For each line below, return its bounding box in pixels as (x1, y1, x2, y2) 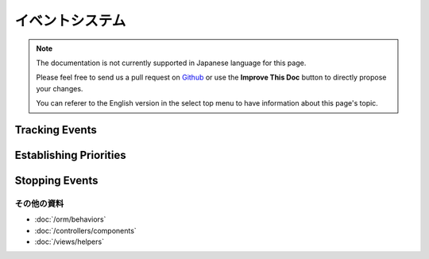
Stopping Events (14, 173, 99, 187)
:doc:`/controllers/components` (34, 226, 137, 235)
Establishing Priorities (14, 148, 126, 162)
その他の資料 (14, 198, 64, 209)
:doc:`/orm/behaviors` (34, 215, 106, 224)
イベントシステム (14, 12, 126, 29)
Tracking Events (14, 123, 97, 137)
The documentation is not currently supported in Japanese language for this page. (36, 58, 307, 68)
